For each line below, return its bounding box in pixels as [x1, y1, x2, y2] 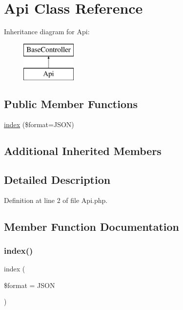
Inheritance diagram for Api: [4, 26, 90, 37]
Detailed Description [4, 172, 111, 187]
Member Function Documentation [4, 219, 180, 234]
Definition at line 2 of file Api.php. [4, 195, 108, 205]
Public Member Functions [4, 96, 138, 111]
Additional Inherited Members [4, 143, 162, 158]
